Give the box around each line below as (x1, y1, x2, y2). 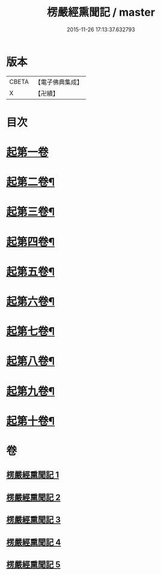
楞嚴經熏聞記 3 (6, 515, 61, 525)
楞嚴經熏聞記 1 (6, 470, 59, 480)
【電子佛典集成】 (34, 78, 83, 86)
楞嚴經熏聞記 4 (6, 537, 61, 547)
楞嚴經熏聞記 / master (47, 5, 155, 19)
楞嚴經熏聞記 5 (6, 559, 61, 570)
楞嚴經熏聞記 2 (6, 492, 61, 503)
